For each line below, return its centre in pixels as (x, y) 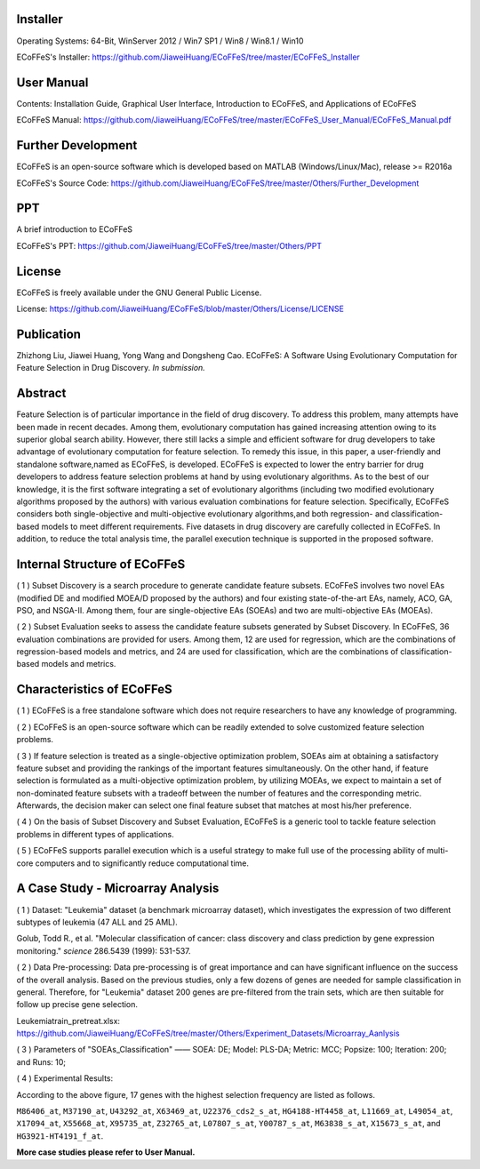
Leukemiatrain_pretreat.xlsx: (68, 1021)
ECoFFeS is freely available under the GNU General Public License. (139, 292)
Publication (49, 334)
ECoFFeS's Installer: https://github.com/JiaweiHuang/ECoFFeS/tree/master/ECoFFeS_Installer (188, 57)
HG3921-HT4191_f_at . (60, 1136)
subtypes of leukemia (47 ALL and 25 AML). (97, 922)
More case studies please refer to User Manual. (106, 1152)
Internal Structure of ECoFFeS (101, 564)
